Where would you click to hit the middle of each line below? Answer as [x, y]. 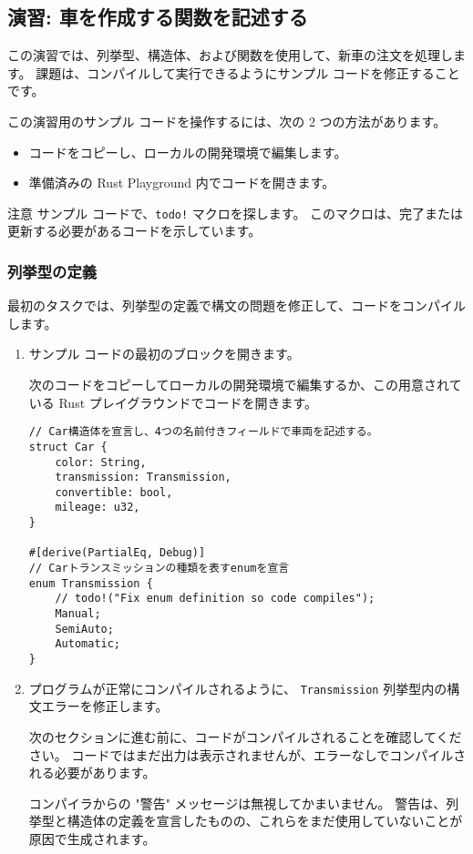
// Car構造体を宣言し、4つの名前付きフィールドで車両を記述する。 [203, 432]
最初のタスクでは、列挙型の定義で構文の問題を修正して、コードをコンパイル [236, 305]
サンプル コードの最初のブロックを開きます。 [164, 354]
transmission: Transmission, [143, 478]
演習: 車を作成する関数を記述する [158, 17]
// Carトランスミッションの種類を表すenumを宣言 [159, 569]
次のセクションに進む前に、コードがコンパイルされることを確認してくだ [245, 736]
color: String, [101, 462]
